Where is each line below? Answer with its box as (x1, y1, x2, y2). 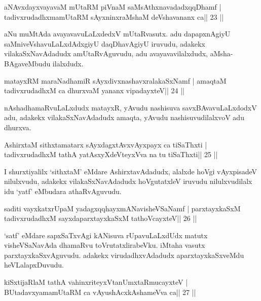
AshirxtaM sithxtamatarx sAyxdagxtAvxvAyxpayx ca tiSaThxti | (4, 139, 207, 149)
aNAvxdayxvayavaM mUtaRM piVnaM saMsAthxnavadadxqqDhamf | (4, 2, 221, 12)
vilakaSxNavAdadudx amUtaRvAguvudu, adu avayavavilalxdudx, (4, 48, 208, 59)
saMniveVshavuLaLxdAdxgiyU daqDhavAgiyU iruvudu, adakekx (4, 38, 205, 49)
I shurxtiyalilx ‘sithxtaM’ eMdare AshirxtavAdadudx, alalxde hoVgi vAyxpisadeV (4, 166, 257, 176)
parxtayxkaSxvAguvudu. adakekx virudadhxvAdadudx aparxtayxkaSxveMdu (4, 249, 244, 260)
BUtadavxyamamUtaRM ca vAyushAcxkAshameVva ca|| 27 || (4, 286, 196, 297)
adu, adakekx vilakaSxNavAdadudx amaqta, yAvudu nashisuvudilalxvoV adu (4, 112, 244, 123)
